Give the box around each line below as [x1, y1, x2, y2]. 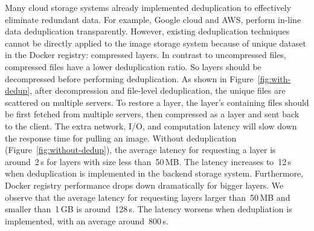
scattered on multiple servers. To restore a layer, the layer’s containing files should [5, 96, 309, 108]
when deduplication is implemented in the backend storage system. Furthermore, [5, 167, 304, 180]
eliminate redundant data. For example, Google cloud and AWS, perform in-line [5, 13, 301, 25]
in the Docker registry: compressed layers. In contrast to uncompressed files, [5, 48, 286, 61]
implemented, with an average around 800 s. [5, 214, 168, 227]
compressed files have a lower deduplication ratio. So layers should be [5, 60, 261, 73]
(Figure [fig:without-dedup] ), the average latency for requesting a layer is [5, 143, 276, 156]
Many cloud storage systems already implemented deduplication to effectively [5, 1, 292, 13]
